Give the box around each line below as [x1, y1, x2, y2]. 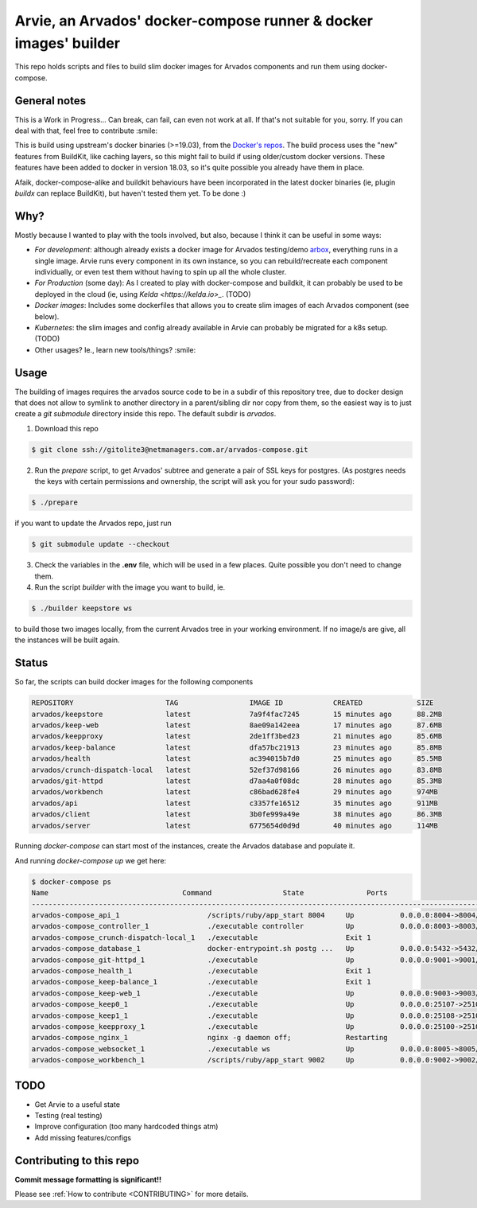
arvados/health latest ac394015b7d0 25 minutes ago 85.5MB [31, 754, 443, 763]
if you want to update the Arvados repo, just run [14, 518, 173, 528]
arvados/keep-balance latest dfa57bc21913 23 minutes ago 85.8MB [31, 742, 443, 752]
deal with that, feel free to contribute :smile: [14, 126, 158, 135]
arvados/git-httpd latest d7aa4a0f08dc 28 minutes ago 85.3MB [31, 776, 443, 785]
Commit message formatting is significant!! [14, 1175, 162, 1184]
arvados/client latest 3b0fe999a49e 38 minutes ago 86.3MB [31, 810, 443, 819]
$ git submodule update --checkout [31, 540, 170, 549]
